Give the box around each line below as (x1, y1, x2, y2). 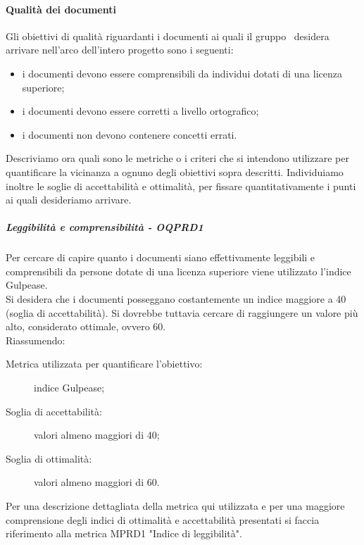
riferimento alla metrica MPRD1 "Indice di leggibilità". (6, 526, 242, 541)
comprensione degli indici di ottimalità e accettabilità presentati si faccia (6, 512, 320, 527)
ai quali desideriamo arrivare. (6, 192, 132, 207)
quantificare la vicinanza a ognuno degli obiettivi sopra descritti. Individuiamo (6, 164, 344, 179)
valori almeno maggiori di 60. (34, 475, 160, 489)
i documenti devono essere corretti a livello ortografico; (22, 104, 259, 118)
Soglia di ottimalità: (6, 451, 92, 465)
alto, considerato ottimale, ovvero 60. (6, 319, 166, 334)
